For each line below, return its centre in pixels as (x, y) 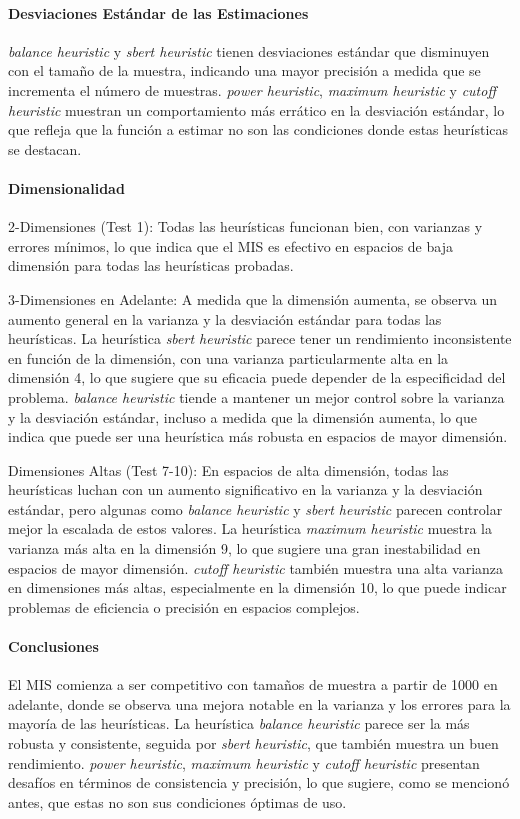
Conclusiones (53, 646)
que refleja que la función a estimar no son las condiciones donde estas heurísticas (258, 129)
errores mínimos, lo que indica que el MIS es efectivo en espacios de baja (230, 245)
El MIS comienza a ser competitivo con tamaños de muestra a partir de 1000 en (253, 684)
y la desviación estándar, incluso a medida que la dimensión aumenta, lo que (242, 416)
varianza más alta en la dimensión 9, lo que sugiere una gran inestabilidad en (244, 548)
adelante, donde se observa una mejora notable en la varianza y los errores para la (259, 703)
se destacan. (45, 148)
